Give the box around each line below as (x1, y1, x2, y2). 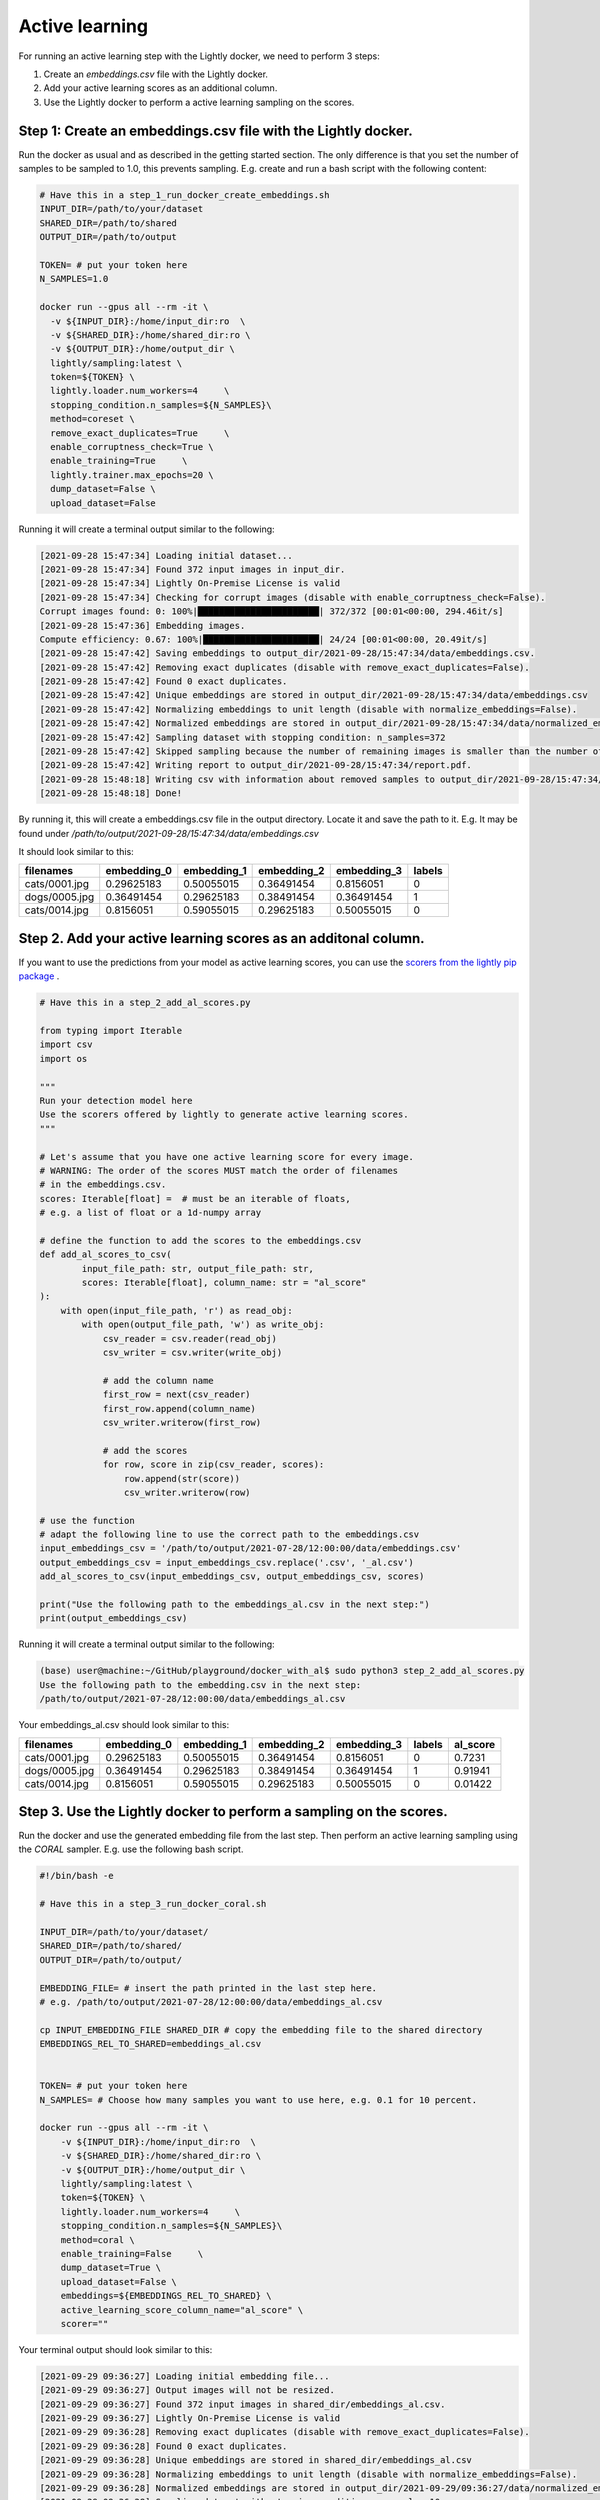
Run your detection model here (39, 1095, 194, 1106)
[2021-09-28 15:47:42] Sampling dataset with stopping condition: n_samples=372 (39, 731, 446, 743)
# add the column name (102, 1375, 214, 1386)
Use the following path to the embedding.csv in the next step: (39, 1679, 362, 1690)
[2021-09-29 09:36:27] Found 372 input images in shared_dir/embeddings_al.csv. (39, 2398, 446, 2410)
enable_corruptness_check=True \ (50, 441, 214, 453)
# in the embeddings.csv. (39, 1179, 167, 1190)
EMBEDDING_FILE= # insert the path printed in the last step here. (39, 1982, 378, 1994)
